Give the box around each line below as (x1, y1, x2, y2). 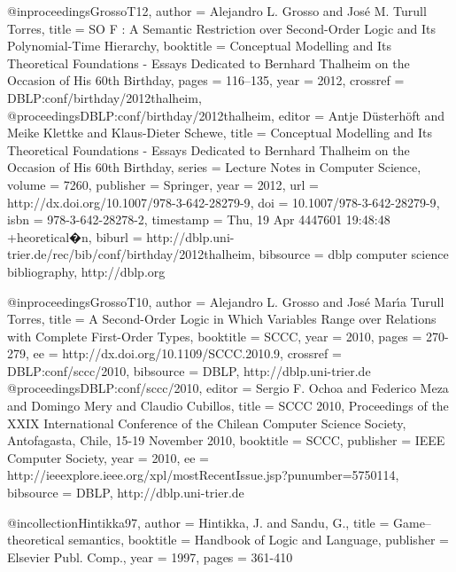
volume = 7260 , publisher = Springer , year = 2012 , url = (7, 175, 319, 193)
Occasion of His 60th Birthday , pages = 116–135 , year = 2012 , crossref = (7, 71, 405, 90)
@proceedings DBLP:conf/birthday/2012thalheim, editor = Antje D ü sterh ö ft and (7, 106, 445, 124)
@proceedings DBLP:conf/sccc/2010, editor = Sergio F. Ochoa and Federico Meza (7, 379, 449, 397)
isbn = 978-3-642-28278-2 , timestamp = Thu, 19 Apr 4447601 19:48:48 (7, 210, 390, 229)
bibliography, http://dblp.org (7, 262, 166, 280)
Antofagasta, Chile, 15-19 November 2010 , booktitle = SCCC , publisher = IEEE (7, 431, 445, 450)
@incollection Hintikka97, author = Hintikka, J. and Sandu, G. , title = (7, 513, 390, 531)
